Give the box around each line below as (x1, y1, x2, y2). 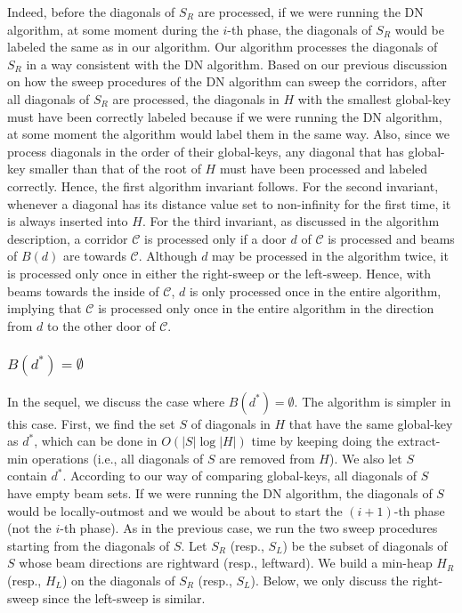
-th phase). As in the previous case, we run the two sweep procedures (60, 519, 438, 537)
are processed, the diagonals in (112, 89, 280, 108)
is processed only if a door (144, 229, 287, 247)
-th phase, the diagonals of (227, 20, 372, 38)
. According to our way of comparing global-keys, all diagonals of (62, 466, 417, 485)
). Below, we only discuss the (250, 570, 409, 589)
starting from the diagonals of (7, 536, 170, 554)
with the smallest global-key (297, 89, 451, 108)
